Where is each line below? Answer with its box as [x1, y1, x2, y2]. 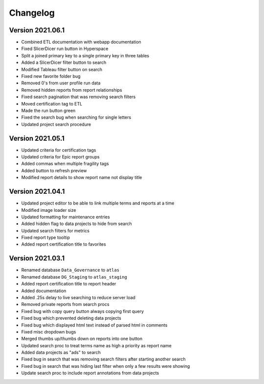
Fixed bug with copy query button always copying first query [21, 308, 144, 314]
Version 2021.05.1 [9, 134, 65, 142]
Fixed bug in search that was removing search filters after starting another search [21, 356, 186, 362]
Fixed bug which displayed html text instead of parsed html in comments [21, 322, 168, 328]
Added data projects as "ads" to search [21, 350, 101, 356]
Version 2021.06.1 [9, 26, 65, 34]
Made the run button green [21, 107, 76, 113]
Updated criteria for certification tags [21, 147, 96, 153]
